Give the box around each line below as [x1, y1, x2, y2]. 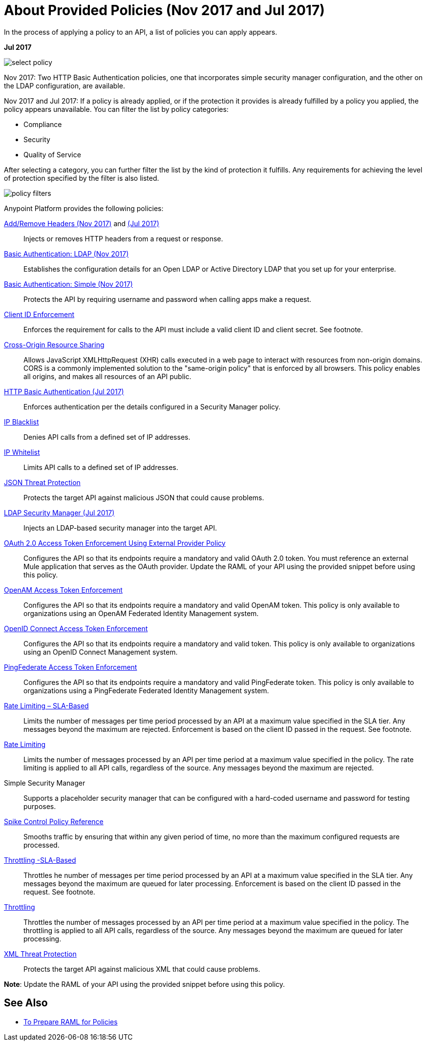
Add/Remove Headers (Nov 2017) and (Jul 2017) [4, 219, 159, 228]
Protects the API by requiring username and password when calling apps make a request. [23, 295, 312, 303]
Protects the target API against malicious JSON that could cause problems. [23, 493, 264, 502]
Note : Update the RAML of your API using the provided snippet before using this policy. [4, 980, 285, 988]
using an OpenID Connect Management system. [23, 647, 178, 656]
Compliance [23, 120, 62, 128]
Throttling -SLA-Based [4, 855, 76, 864]
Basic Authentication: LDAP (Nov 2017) [4, 249, 129, 258]
